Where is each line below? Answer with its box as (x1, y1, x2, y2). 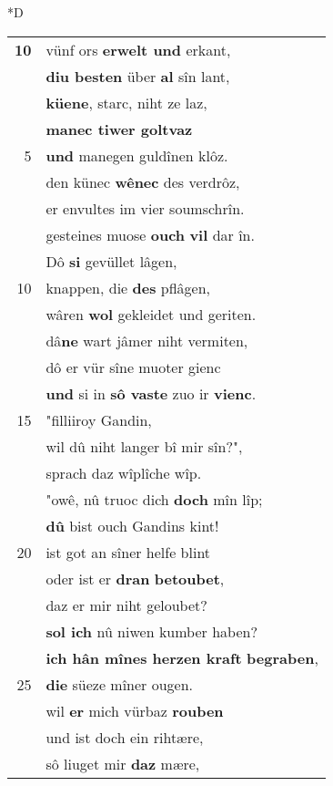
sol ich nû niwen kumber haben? (45, 620, 257, 642)
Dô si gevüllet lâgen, (45, 250, 177, 272)
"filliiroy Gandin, (45, 409, 152, 430)
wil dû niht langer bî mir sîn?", (45, 435, 243, 457)
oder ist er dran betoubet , (45, 567, 225, 589)
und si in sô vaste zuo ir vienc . (45, 382, 257, 404)
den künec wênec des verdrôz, (45, 171, 240, 192)
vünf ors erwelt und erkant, (45, 38, 231, 60)
